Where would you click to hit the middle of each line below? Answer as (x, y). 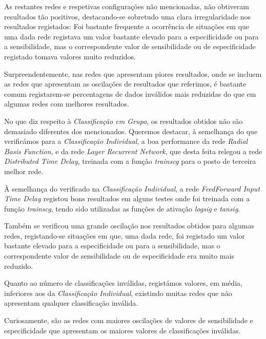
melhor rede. (24, 171)
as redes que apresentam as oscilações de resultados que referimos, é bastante (125, 84)
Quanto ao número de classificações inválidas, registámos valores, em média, (123, 283)
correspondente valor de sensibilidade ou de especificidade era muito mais (119, 256)
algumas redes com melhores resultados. (67, 104)
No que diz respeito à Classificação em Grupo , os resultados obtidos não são (124, 121)
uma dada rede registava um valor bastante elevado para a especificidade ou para (131, 36)
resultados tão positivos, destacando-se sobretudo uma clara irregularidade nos (128, 16)
